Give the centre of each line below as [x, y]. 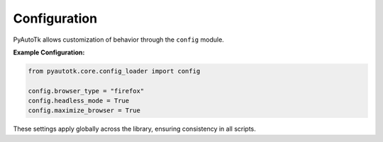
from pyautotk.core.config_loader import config [114, 71]
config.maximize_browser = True [84, 111]
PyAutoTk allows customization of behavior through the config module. [119, 40]
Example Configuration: [49, 52]
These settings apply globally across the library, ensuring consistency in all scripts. [135, 129]
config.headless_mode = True [79, 101]
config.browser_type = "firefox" [86, 91]
